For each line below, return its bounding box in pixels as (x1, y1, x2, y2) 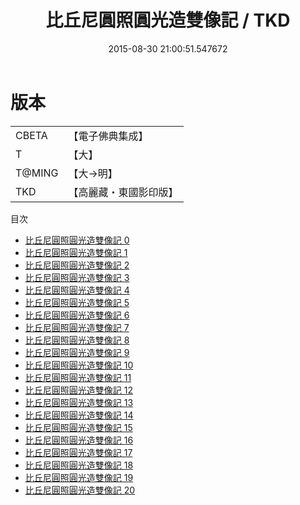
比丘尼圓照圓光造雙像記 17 (24, 446, 133, 458)
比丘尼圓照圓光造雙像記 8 (24, 334, 130, 346)
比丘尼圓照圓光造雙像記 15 (24, 421, 133, 433)
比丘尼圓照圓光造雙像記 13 (24, 396, 134, 408)
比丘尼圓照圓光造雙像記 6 (24, 309, 130, 321)
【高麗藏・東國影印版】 (68, 185, 179, 199)
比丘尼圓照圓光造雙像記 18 (24, 459, 134, 471)
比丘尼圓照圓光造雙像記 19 (24, 471, 134, 483)
